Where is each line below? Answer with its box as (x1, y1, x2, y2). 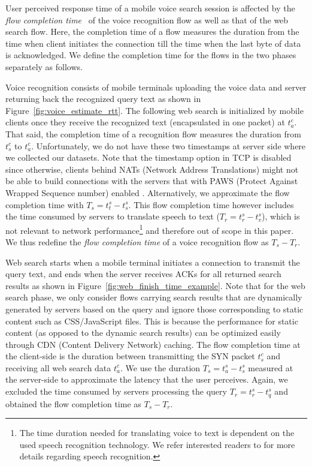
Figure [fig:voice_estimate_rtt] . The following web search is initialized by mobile (5, 104, 304, 116)
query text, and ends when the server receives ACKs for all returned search (5, 267, 281, 280)
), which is (262, 210, 300, 223)
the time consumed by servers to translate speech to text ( (5, 210, 220, 223)
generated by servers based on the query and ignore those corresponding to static (5, 302, 304, 315)
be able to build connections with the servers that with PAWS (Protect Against (5, 175, 298, 187)
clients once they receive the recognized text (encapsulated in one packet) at (5, 116, 285, 128)
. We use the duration (120, 361, 201, 374)
